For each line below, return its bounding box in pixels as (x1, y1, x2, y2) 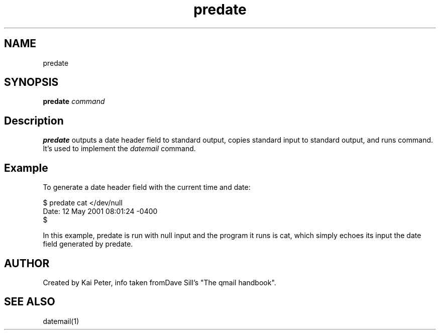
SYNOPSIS (4, 76, 59, 89)
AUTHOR (4, 257, 50, 270)
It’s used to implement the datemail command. (43, 144, 196, 153)
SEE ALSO (4, 295, 55, 308)
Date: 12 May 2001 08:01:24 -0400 (43, 207, 158, 216)
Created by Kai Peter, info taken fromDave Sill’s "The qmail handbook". (43, 278, 276, 287)
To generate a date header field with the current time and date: (43, 183, 251, 192)
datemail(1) (43, 316, 79, 325)
